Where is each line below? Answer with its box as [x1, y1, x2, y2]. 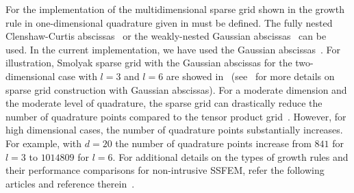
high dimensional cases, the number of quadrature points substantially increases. [5, 123, 343, 137]
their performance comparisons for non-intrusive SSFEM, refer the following [5, 163, 325, 177]
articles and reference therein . [5, 176, 135, 190]
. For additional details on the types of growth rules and [112, 149, 349, 164]
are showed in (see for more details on [166, 68, 335, 83]
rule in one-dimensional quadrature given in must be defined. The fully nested [5, 15, 333, 29]
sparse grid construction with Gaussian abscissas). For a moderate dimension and [5, 82, 347, 96]
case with [58, 68, 97, 83]
